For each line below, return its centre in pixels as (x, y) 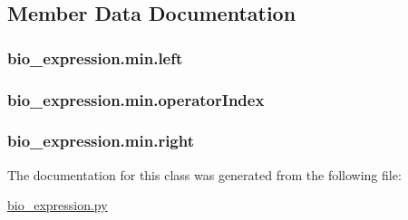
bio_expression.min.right (101, 141)
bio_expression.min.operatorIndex (136, 99)
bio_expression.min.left (95, 57)
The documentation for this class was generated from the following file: (204, 174)
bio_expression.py (58, 205)
